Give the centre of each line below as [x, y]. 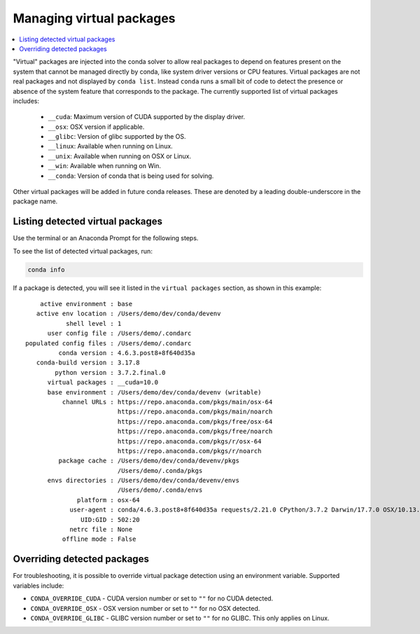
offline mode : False [99, 539]
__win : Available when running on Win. [104, 166]
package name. [35, 201]
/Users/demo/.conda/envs [160, 490]
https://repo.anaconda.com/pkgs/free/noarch [195, 432]
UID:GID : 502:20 [110, 519]
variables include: [38, 586]
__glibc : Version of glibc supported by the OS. [117, 137]
